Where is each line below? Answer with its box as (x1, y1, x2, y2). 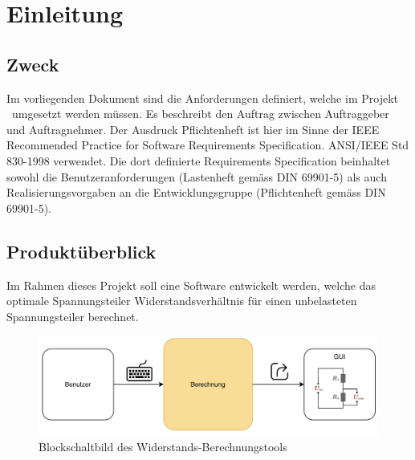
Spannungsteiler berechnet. (6, 307, 139, 324)
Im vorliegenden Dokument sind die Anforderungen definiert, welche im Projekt (6, 89, 398, 106)
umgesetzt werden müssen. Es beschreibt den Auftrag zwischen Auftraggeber (11, 105, 389, 122)
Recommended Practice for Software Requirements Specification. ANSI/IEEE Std (6, 136, 409, 153)
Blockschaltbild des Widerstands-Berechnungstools (39, 438, 287, 454)
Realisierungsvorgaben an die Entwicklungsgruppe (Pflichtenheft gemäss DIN (6, 184, 386, 201)
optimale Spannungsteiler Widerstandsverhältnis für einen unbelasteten (6, 292, 357, 309)
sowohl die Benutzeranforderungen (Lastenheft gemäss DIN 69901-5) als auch (6, 168, 387, 185)
